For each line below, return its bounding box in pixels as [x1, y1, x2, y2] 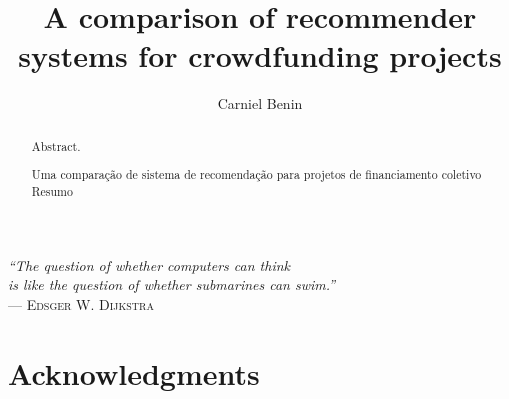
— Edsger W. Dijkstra [8, 293, 154, 314]
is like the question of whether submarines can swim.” [8, 274, 336, 295]
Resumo [31, 182, 73, 199]
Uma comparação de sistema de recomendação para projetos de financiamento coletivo [31, 166, 482, 183]
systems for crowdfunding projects [18, 35, 502, 76]
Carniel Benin [217, 93, 303, 114]
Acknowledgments [8, 352, 260, 393]
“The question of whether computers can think [8, 254, 291, 275]
